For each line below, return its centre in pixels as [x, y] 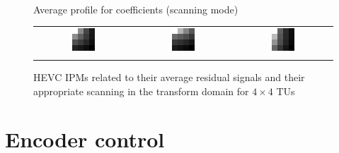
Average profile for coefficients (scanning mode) [136, 9]
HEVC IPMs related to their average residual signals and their [169, 77]
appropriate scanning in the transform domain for [141, 91]
